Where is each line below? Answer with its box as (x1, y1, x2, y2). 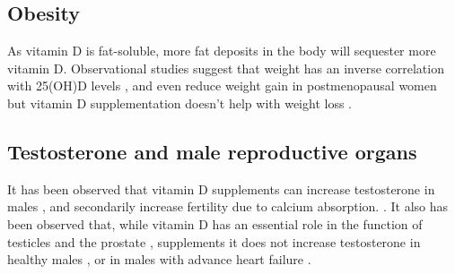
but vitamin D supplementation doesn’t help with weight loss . (7, 93, 352, 112)
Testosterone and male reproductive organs (7, 137, 417, 165)
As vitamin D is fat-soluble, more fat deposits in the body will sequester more (7, 41, 436, 60)
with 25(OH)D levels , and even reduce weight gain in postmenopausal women (7, 76, 437, 95)
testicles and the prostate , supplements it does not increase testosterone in (7, 232, 421, 251)
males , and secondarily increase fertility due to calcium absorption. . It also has (7, 197, 449, 216)
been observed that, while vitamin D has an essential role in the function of (7, 214, 423, 233)
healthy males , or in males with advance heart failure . (7, 250, 311, 269)
